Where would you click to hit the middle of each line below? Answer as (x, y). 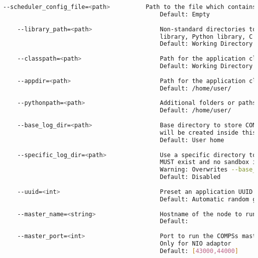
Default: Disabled (190, 177)
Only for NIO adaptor (196, 244)
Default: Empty (185, 14)
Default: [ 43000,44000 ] (199, 251)
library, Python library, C (206, 37)
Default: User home (192, 140)
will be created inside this (208, 132)
